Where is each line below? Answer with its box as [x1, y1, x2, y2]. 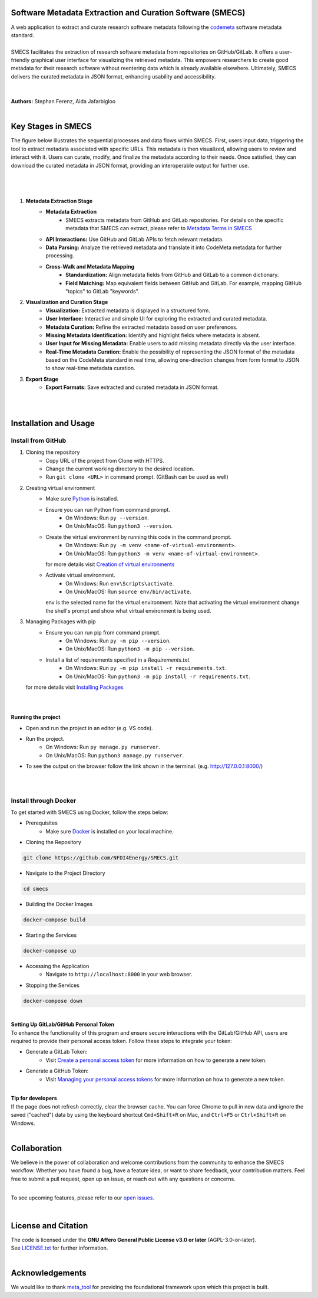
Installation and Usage [11, 418, 95, 428]
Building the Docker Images [25, 901, 93, 908]
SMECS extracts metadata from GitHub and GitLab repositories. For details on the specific [65, 216, 284, 224]
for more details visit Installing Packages [25, 684, 124, 691]
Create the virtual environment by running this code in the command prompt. [45, 533, 232, 540]
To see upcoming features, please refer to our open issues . [11, 1194, 154, 1201]
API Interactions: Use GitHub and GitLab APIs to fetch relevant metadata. [45, 236, 224, 243]
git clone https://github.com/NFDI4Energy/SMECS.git [23, 855, 179, 861]
